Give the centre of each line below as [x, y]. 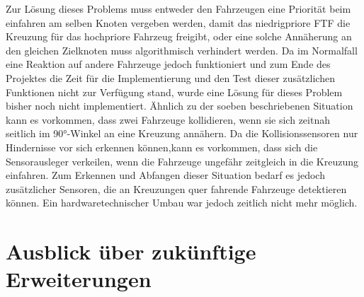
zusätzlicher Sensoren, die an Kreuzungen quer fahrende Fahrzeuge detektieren [176, 188]
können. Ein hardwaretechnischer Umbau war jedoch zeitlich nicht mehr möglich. [182, 203]
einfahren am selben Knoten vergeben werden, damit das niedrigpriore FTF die [178, 22]
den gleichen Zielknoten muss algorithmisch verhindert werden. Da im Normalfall [182, 50]
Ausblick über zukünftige [131, 251]
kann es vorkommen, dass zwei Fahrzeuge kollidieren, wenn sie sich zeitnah [168, 119]
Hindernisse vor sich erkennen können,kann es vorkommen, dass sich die [162, 147]
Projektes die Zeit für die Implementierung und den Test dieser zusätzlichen [170, 77]
